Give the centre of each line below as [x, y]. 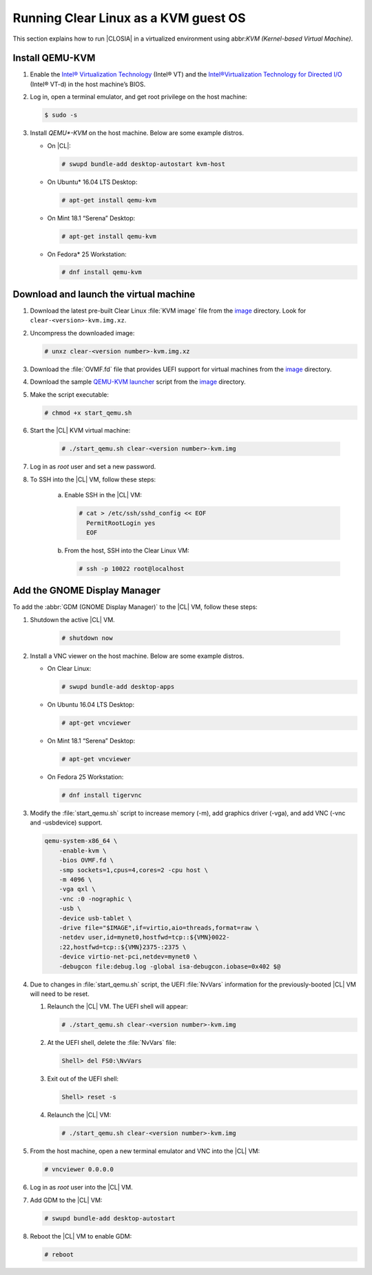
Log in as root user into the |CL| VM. [82, 1188]
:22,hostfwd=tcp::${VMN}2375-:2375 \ [123, 947]
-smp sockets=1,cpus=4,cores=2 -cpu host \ [133, 870]
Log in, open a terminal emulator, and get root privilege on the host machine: [138, 97]
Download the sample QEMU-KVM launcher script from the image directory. [138, 382]
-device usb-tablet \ [95, 918]
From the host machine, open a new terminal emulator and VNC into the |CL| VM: [145, 1151]
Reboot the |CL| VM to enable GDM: [81, 1236]
